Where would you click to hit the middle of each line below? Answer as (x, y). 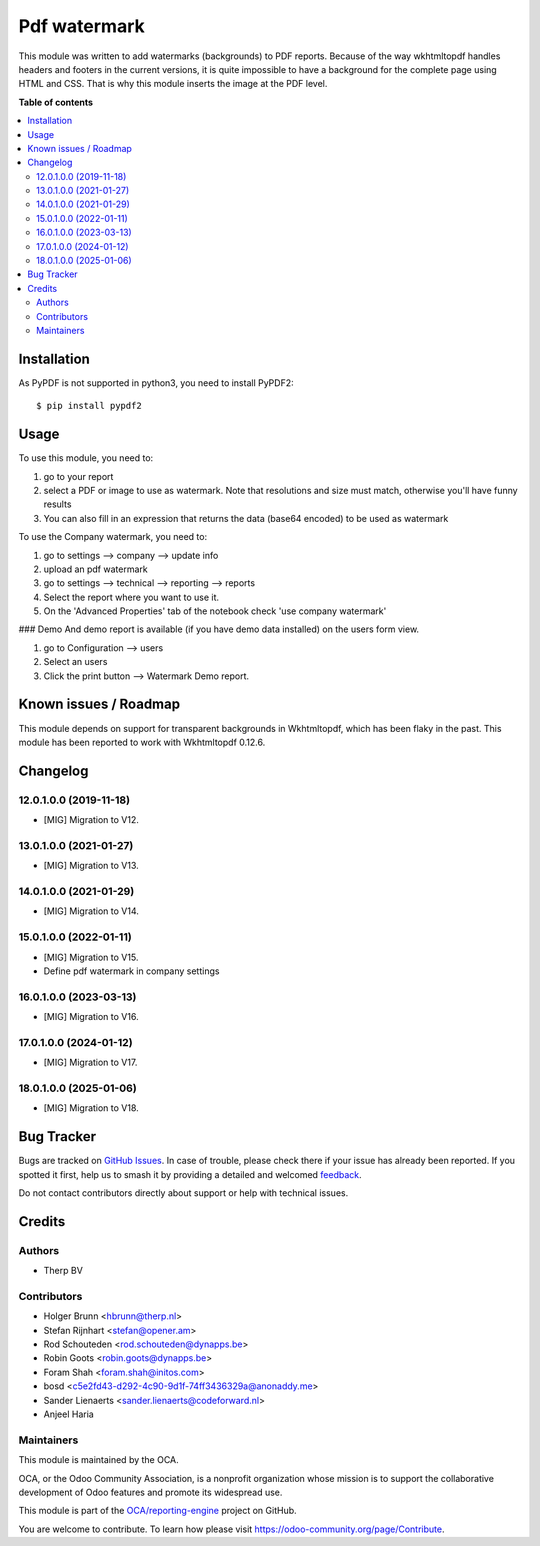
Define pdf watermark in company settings (131, 971)
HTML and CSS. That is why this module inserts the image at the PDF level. (173, 84)
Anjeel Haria (68, 1414)
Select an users (75, 662)
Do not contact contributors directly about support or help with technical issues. (183, 1193)
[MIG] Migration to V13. (91, 866)
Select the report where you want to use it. (131, 597)
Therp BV (63, 1271)
